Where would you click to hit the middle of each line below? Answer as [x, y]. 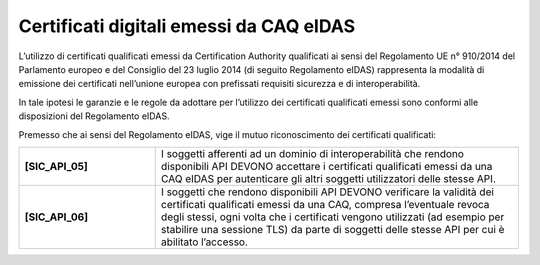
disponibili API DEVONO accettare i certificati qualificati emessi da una [326, 166]
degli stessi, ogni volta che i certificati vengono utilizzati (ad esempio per [332, 217]
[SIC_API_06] [56, 217]
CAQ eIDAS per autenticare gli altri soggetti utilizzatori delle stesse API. [328, 178]
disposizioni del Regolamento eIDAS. [94, 116]
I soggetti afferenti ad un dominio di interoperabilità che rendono [312, 153]
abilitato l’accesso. [204, 242]
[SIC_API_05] [56, 166]
